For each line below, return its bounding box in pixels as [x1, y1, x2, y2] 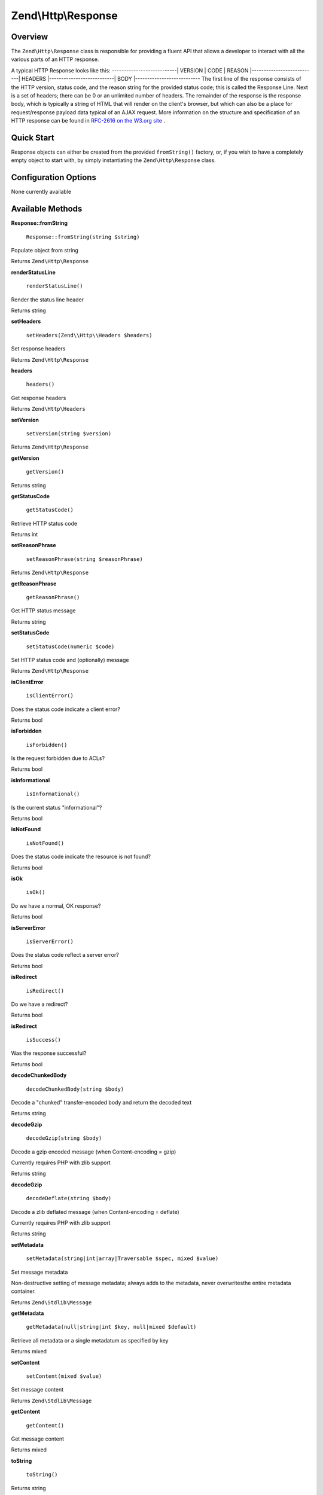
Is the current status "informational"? [11, 804, 102, 811]
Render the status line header [11, 296, 84, 303]
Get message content [11, 1435, 64, 1442]
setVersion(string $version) [26, 430, 112, 437]
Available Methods [11, 204, 83, 214]
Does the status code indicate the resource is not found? [11, 853, 151, 861]
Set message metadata [11, 1268, 68, 1276]
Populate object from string [11, 247, 79, 254]
